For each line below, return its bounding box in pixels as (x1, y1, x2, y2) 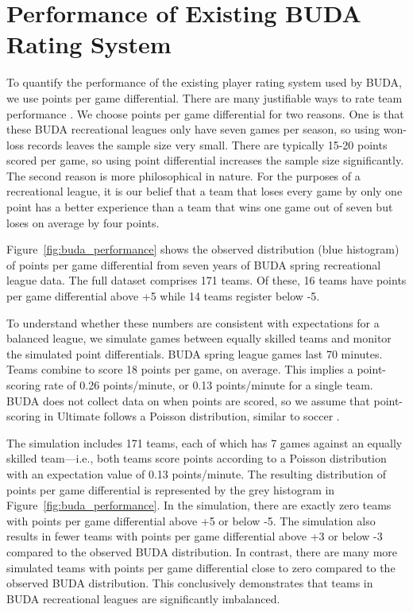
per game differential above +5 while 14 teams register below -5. (6, 288, 320, 304)
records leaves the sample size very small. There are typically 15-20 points (27, 136, 388, 153)
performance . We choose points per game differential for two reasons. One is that (6, 105, 404, 122)
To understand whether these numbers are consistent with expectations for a (6, 314, 380, 331)
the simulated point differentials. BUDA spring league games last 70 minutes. (6, 345, 383, 362)
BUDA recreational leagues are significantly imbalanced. (6, 590, 280, 606)
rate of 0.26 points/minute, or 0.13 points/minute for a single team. (44, 377, 373, 393)
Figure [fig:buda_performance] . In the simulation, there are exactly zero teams (6, 497, 392, 513)
